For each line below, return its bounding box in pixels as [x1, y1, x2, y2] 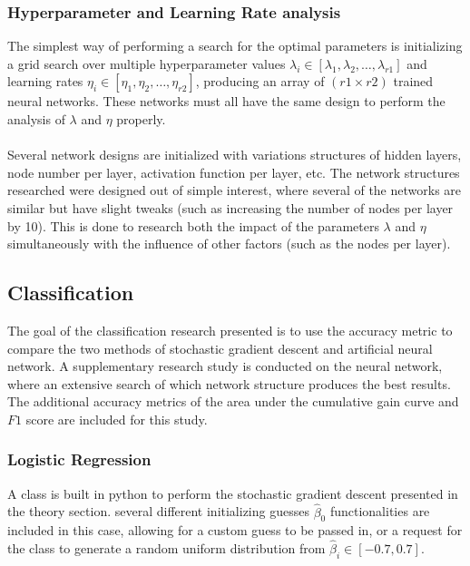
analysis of [7, 110, 65, 128]
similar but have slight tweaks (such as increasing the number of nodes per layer [7, 198, 454, 217]
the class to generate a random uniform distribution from [7, 539, 326, 558]
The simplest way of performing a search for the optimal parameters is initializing [7, 36, 463, 55]
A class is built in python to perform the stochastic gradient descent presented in [7, 483, 458, 503]
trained [393, 72, 434, 91]
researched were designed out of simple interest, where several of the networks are [7, 181, 462, 200]
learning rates [7, 72, 83, 91]
